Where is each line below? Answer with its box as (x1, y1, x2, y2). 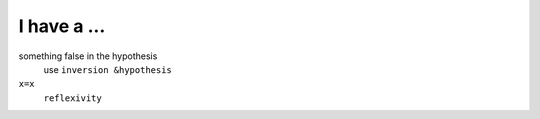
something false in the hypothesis (18, 50, 158, 62)
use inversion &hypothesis (43, 63, 172, 75)
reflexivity (43, 92, 102, 104)
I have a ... (18, 15, 106, 37)
